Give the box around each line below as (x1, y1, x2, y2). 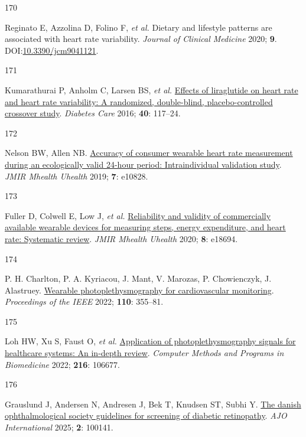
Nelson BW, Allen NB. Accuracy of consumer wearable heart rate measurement (5, 146, 293, 159)
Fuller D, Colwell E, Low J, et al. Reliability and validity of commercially (5, 209, 271, 221)
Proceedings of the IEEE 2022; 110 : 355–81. (5, 295, 164, 308)
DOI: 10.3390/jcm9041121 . (5, 44, 99, 56)
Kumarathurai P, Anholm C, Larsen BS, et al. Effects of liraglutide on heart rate (5, 83, 298, 96)
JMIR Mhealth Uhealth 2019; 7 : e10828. (5, 169, 148, 182)
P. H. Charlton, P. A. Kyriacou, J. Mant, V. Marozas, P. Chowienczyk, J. (5, 272, 272, 285)
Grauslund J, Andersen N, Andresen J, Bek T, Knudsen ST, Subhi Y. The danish (5, 397, 301, 410)
